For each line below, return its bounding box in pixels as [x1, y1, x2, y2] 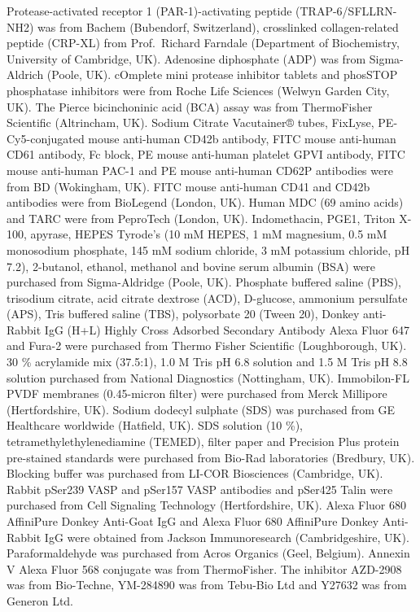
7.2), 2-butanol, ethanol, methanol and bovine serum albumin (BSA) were [7, 257, 376, 274]
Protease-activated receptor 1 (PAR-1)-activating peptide [7, 2, 292, 19]
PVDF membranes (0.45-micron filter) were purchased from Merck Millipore [7, 385, 387, 402]
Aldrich [7, 66, 44, 83]
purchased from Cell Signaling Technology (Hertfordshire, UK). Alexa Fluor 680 [7, 496, 407, 514]
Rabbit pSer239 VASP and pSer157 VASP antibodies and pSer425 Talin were [7, 480, 393, 497]
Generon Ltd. [7, 592, 74, 609]
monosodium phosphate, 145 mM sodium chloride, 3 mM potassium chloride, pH [7, 241, 410, 258]
